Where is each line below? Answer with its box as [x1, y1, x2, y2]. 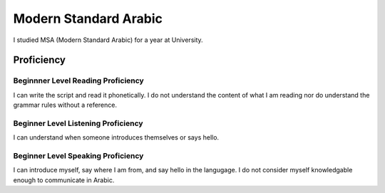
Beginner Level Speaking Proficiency [13, 151, 144, 160]
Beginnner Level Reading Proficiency [13, 75, 144, 85]
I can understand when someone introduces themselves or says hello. [13, 133, 220, 142]
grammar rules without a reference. [13, 100, 118, 110]
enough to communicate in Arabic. [13, 175, 115, 184]
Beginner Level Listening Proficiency [13, 118, 143, 128]
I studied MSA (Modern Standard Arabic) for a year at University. [13, 36, 203, 44]
